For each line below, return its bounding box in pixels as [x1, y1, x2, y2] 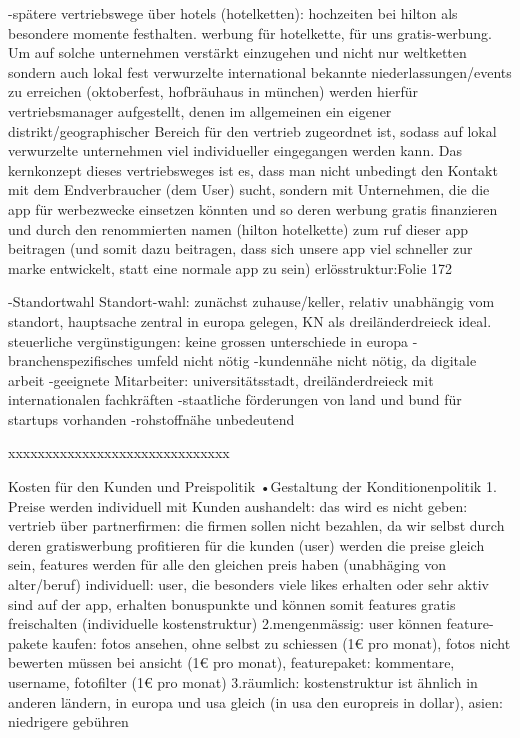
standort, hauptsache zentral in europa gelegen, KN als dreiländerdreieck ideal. [8, 310, 492, 331]
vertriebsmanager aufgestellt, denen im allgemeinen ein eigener [8, 100, 392, 121]
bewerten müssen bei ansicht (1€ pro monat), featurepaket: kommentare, [8, 652, 455, 673]
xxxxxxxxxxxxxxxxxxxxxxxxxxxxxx [8, 442, 230, 463]
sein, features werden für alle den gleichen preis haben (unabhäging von [8, 554, 446, 575]
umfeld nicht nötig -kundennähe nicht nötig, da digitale [136, 350, 477, 371]
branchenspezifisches [8, 350, 133, 371]
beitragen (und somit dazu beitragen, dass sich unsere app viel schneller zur [8, 238, 473, 259]
